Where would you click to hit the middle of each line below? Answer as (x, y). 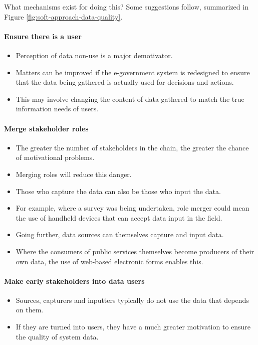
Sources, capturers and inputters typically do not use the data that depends (132, 300)
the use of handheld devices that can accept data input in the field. (119, 217)
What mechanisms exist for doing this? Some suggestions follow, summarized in (126, 7)
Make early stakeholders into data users (74, 281)
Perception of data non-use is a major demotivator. (94, 55)
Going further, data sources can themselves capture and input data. (120, 234)
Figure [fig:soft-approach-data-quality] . (63, 16)
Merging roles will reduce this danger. (74, 174)
